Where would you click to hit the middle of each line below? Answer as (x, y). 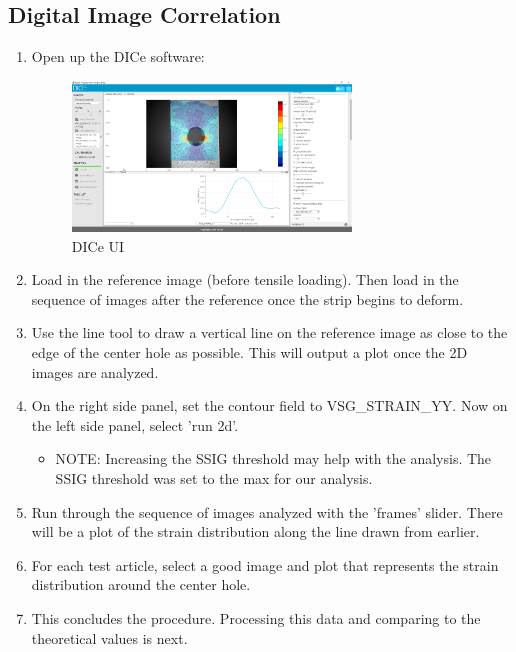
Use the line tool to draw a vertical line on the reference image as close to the (269, 332)
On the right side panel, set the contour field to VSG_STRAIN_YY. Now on (269, 405)
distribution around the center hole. (141, 584)
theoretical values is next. (109, 637)
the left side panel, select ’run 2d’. (135, 424)
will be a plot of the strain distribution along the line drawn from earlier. (255, 531)
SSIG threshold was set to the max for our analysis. (214, 478)
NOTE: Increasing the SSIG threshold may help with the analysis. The (273, 458)
